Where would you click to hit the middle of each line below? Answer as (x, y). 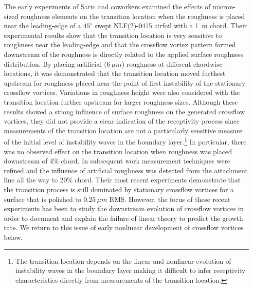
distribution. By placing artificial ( (55, 63)
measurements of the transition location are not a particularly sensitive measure (123, 130)
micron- (224, 6)
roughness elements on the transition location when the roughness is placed (133, 16)
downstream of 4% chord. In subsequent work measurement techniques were (117, 161)
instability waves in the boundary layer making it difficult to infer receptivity (130, 270)
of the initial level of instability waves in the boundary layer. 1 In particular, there (125, 141)
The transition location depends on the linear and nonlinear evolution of (123, 261)
